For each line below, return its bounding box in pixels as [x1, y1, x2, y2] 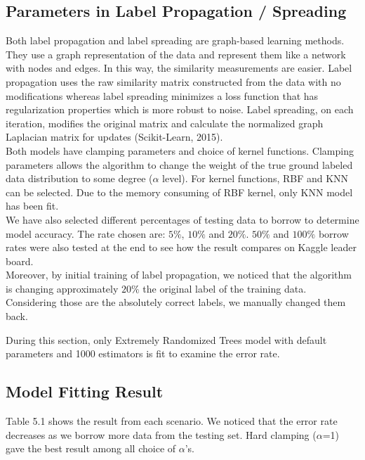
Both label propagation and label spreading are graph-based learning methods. [6, 33, 345, 48]
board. [6, 253, 34, 268]
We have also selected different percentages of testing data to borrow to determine [6, 212, 359, 226]
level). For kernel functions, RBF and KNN [162, 171, 349, 186]
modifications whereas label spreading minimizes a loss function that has [6, 88, 319, 103]
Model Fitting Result [6, 381, 164, 402]
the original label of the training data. [142, 281, 307, 295]
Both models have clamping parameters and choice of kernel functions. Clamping [6, 143, 354, 158]
